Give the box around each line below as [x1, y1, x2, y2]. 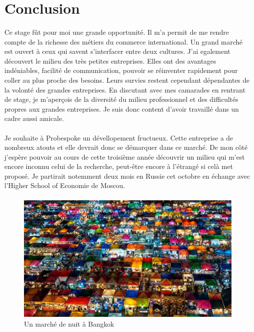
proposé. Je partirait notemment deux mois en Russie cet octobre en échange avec [4, 170, 251, 181]
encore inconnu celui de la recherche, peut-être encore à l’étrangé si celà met [4, 161, 233, 171]
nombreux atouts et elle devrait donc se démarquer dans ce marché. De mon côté [4, 142, 248, 152]
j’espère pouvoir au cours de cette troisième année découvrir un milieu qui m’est [4, 151, 245, 162]
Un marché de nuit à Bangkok [24, 318, 115, 329]
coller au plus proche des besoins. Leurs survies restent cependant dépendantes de [4, 74, 250, 85]
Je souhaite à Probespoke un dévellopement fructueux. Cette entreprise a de [4, 132, 233, 142]
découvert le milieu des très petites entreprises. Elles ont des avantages [4, 55, 216, 66]
